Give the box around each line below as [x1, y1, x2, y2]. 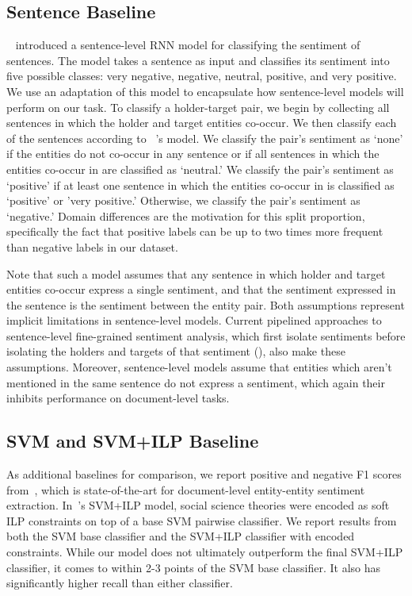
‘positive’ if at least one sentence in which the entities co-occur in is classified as [6, 176, 395, 193]
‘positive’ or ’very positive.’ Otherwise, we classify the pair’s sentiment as [6, 192, 360, 209]
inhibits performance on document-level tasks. [6, 390, 230, 406]
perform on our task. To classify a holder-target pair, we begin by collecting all [6, 98, 390, 115]
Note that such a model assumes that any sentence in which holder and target [6, 265, 386, 282]
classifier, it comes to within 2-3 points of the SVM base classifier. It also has [6, 559, 381, 575]
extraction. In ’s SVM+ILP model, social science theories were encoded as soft [6, 497, 390, 513]
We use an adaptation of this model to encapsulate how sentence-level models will [6, 83, 404, 99]
